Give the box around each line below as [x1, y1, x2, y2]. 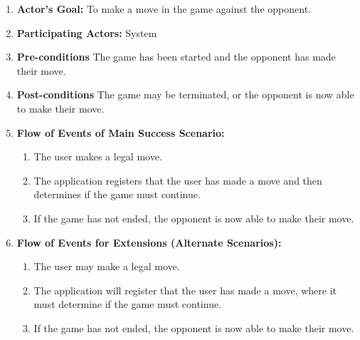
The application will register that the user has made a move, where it [33, 282, 337, 297]
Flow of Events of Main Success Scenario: [16, 125, 225, 140]
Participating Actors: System [16, 25, 157, 40]
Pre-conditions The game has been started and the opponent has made [16, 49, 336, 64]
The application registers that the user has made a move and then [33, 172, 322, 187]
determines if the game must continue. [33, 187, 201, 202]
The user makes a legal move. [33, 149, 162, 164]
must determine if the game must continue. [33, 297, 222, 311]
